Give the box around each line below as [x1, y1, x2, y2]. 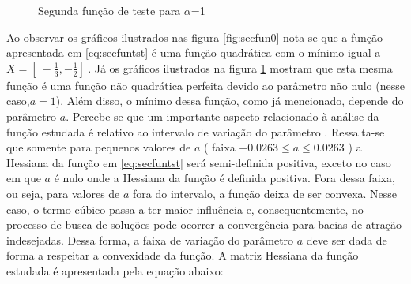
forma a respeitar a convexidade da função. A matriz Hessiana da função [6, 247, 359, 263]
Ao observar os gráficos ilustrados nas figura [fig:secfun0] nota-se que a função [6, 28, 383, 45]
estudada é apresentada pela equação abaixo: [6, 262, 224, 278]
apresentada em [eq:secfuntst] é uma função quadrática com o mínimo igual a [6, 44, 381, 61]
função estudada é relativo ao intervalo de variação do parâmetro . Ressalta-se [6, 123, 385, 140]
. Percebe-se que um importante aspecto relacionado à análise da [66, 107, 379, 124]
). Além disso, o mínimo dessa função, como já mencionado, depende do [55, 92, 404, 109]
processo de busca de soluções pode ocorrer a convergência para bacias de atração [6, 216, 402, 233]
